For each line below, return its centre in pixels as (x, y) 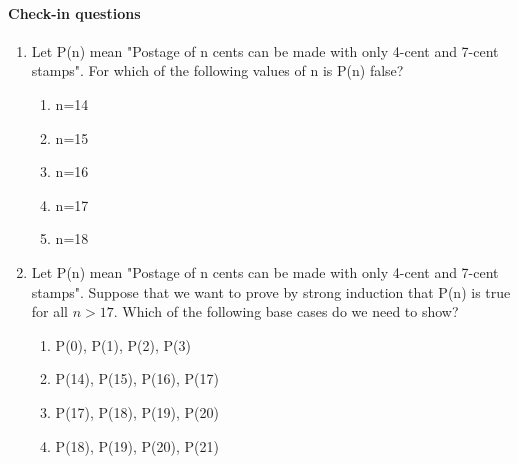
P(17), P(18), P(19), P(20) (137, 411)
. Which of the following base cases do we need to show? (286, 311)
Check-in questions (74, 12)
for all (50, 311)
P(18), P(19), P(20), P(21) (137, 445)
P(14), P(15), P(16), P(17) (137, 378)
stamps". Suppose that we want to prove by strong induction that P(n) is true (271, 291)
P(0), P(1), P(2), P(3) (123, 344)
